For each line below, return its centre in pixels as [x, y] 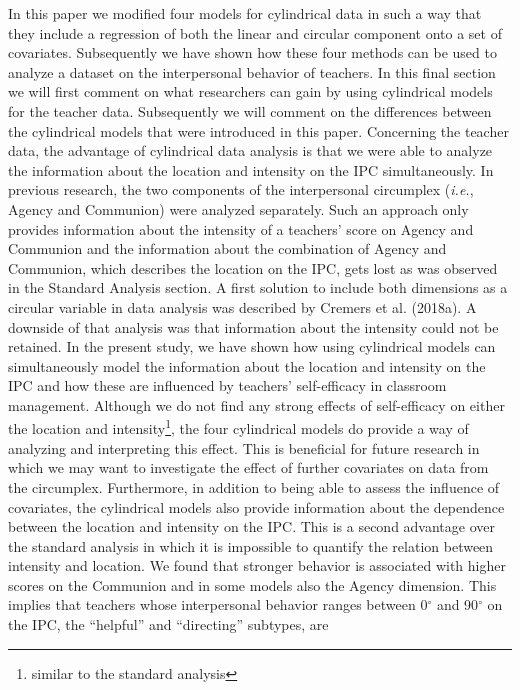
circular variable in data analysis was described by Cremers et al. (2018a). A [242, 306]
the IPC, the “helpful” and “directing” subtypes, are [168, 624]
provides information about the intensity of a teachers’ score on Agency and [241, 228]
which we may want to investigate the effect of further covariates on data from [248, 467]
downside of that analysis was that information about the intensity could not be [253, 326]
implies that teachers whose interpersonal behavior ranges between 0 [218, 604]
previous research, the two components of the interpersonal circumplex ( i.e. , [241, 189]
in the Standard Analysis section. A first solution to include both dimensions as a [258, 287]
